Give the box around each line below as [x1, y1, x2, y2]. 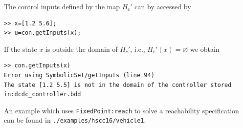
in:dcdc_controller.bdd [4, 91, 81, 98]
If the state [4, 43, 37, 54]
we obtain [190, 43, 220, 54]
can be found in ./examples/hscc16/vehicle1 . [4, 115, 146, 125]
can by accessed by [134, 1, 191, 11]
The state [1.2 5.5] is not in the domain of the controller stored [4, 81, 232, 88]
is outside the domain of [45, 43, 118, 54]
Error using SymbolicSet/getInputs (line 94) [4, 71, 155, 79]
